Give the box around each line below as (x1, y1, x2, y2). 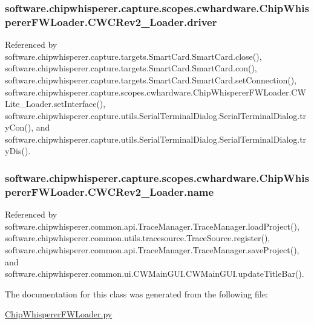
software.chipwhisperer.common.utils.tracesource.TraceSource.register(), (5, 232, 270, 244)
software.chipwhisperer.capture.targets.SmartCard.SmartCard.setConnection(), (5, 73, 297, 86)
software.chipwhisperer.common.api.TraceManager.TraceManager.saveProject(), (5, 244, 299, 256)
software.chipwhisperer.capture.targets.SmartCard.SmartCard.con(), (5, 62, 257, 74)
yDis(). (5, 144, 31, 157)
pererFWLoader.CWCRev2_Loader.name (5, 184, 214, 199)
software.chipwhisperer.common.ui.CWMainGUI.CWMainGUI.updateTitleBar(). (5, 267, 304, 280)
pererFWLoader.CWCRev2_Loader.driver (5, 14, 217, 29)
